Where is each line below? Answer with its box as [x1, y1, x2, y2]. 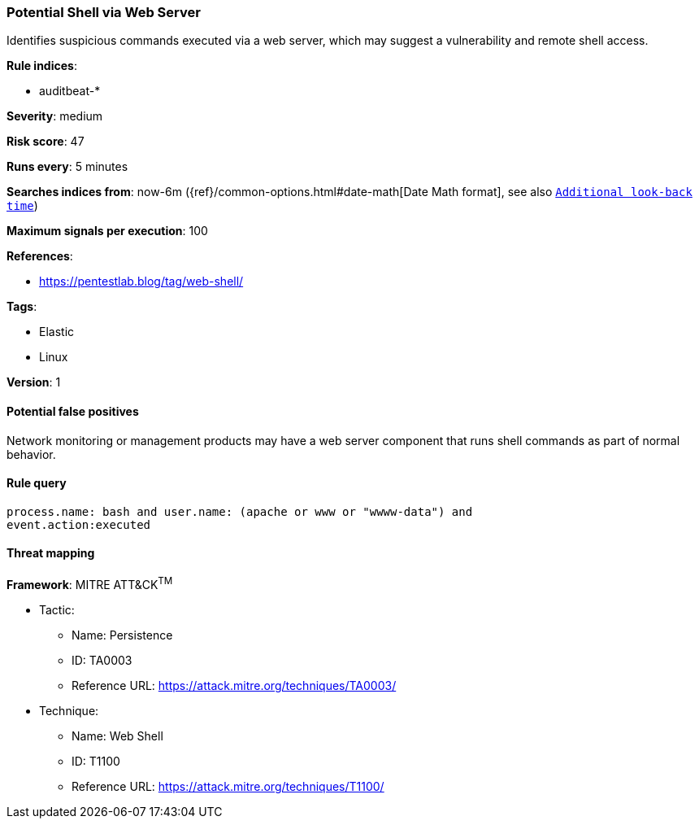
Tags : [7, 299, 37, 314]
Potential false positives [7, 404, 139, 418]
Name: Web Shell [72, 728, 163, 743]
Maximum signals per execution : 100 [7, 224, 208, 238]
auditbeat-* [39, 84, 101, 98]
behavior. [7, 447, 56, 461]
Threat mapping [7, 546, 95, 561]
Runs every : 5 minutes [7, 159, 128, 174]
